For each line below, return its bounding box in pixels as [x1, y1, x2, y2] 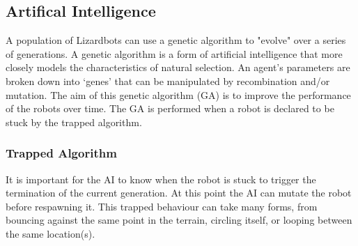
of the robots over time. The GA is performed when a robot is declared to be [6, 101, 334, 116]
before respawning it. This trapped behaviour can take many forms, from [6, 199, 318, 213]
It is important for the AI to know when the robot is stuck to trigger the [6, 171, 316, 186]
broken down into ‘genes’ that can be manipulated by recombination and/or [6, 73, 330, 88]
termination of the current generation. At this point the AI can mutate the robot [6, 185, 352, 200]
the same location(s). [6, 226, 95, 240]
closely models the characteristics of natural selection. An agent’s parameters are [6, 60, 350, 75]
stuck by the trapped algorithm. [6, 114, 142, 129]
